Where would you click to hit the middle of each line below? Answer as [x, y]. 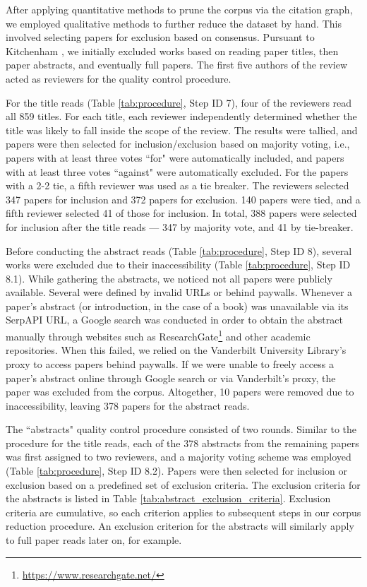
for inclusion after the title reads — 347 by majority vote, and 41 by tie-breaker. [180, 226]
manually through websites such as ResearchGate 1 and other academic [158, 335]
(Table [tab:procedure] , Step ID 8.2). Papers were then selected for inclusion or [176, 471]
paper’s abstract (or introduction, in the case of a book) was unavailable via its [177, 306]
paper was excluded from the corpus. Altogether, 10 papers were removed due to [180, 392]
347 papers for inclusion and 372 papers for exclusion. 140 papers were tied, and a [183, 199]
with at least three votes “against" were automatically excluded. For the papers [177, 171]
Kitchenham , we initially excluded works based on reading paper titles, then [172, 51]
